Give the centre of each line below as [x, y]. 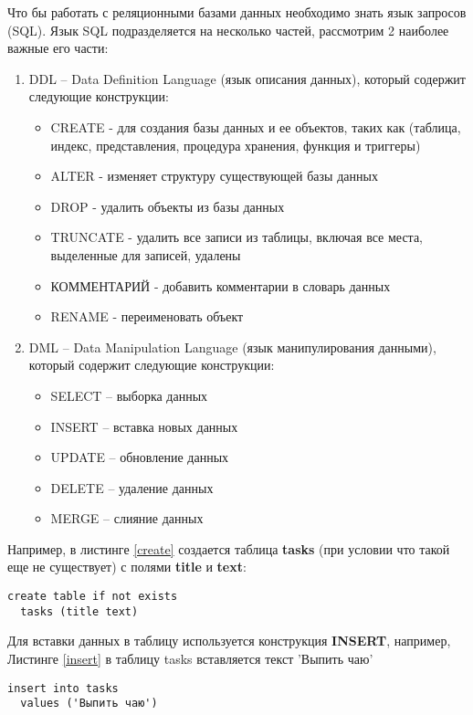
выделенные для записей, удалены [146, 254]
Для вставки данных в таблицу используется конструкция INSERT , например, [229, 641]
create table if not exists [93, 597]
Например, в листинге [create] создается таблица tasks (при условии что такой [229, 548]
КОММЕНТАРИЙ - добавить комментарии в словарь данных [221, 285]
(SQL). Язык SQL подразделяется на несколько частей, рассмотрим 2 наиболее [228, 30]
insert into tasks [63, 688]
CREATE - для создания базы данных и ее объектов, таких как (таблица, [256, 126]
